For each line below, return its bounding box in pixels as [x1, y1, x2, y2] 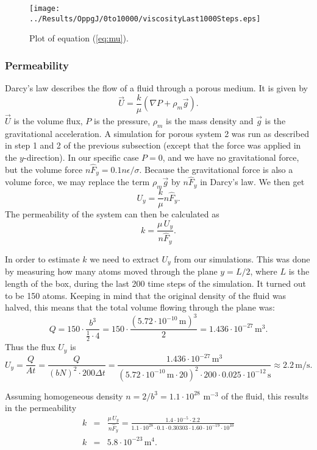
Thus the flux [5, 340, 55, 353]
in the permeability [5, 401, 77, 414]
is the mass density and [166, 114, 254, 127]
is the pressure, [94, 114, 151, 127]
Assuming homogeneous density [5, 389, 123, 402]
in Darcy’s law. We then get [200, 175, 305, 188]
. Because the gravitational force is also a [139, 163, 293, 175]
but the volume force [5, 163, 83, 175]
